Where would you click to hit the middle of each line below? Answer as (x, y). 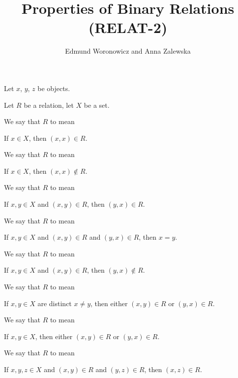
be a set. (97, 105)
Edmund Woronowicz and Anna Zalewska (128, 51)
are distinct (55, 303)
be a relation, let (49, 105)
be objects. (54, 88)
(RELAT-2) (128, 27)
